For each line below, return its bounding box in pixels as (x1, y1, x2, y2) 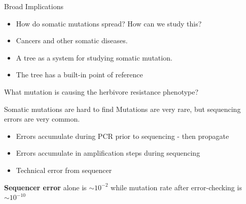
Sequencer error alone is (4, 182, 87, 192)
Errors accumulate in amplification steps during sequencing (16, 148, 200, 158)
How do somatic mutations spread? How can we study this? (16, 18, 202, 28)
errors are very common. (4, 113, 80, 124)
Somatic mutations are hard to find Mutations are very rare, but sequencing (4, 103, 241, 114)
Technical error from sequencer (16, 164, 112, 175)
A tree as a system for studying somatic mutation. (16, 52, 172, 63)
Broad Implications (4, 1, 63, 11)
